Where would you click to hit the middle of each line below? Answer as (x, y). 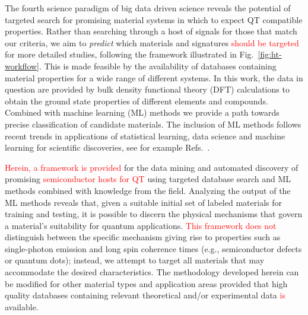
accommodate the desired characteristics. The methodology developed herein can (152, 272)
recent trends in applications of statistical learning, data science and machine (145, 136)
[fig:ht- (270, 54)
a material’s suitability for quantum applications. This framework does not (141, 225)
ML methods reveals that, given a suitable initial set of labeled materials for (143, 202)
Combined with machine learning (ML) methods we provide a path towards (142, 112)
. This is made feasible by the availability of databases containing (158, 66)
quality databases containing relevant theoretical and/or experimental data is (145, 295)
